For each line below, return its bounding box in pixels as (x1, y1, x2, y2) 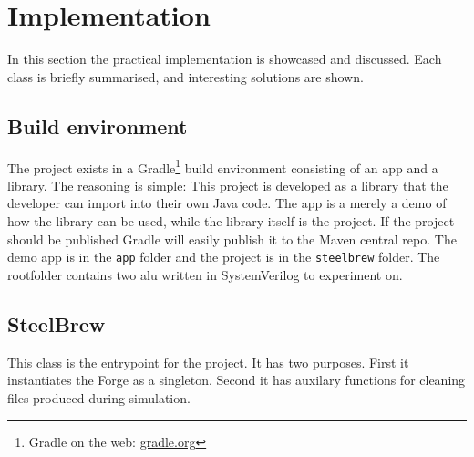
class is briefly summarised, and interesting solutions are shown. (7, 67, 364, 86)
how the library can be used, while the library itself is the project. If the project (7, 211, 455, 230)
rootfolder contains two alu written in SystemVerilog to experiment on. (7, 265, 403, 284)
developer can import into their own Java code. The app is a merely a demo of (7, 193, 447, 213)
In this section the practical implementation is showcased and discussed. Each (7, 49, 442, 68)
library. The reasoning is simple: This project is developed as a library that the (7, 175, 448, 194)
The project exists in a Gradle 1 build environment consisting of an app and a (7, 155, 438, 177)
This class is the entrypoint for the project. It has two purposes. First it (7, 352, 409, 371)
